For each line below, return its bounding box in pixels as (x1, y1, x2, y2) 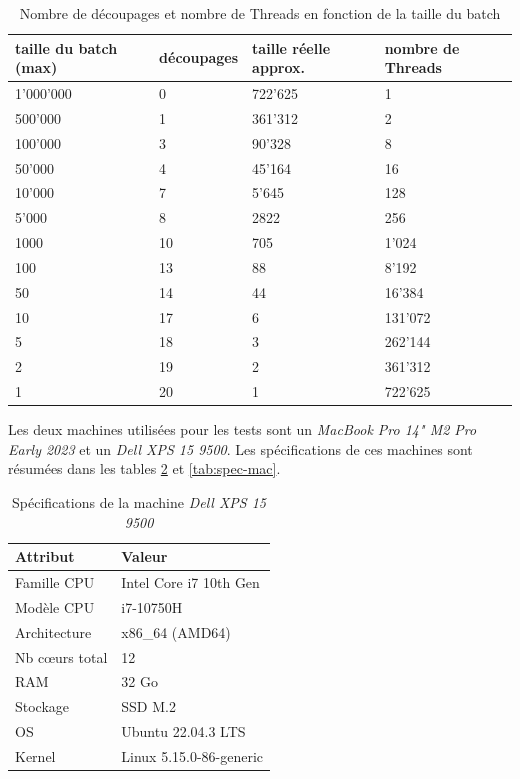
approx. (252, 57, 306, 78)
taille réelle (252, 37, 331, 58)
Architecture (15, 621, 92, 642)
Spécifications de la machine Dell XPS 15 (12, 492, 267, 513)
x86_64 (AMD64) (121, 621, 231, 642)
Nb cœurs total (15, 646, 108, 667)
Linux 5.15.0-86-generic (121, 745, 264, 766)
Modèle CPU (15, 596, 95, 617)
